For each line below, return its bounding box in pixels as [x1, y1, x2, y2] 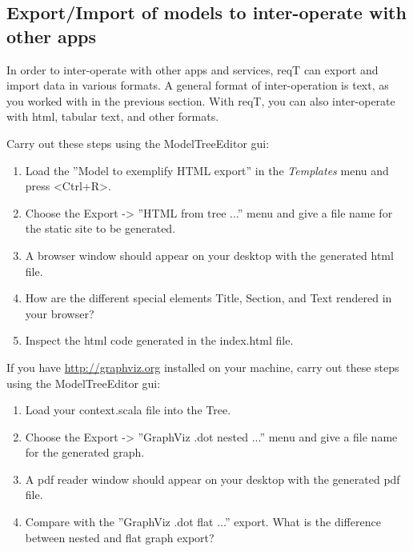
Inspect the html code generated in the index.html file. [25, 332, 294, 349]
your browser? [25, 305, 94, 321]
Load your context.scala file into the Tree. [25, 401, 231, 418]
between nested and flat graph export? [25, 529, 215, 545]
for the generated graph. [25, 444, 145, 461]
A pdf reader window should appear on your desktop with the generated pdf [25, 470, 400, 487]
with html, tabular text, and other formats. [6, 108, 219, 125]
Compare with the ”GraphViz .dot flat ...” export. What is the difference [25, 513, 381, 530]
